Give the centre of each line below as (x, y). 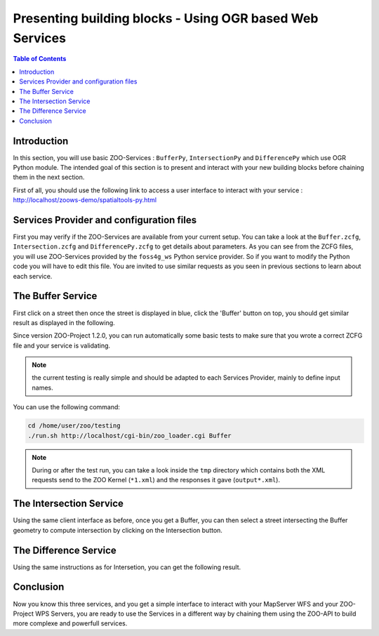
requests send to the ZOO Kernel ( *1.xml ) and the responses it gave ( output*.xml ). (156, 480)
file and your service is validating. (62, 345)
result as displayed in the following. (64, 322)
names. (42, 387)
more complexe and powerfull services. (70, 623)
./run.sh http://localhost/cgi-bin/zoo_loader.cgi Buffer (129, 436)
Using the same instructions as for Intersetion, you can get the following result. (127, 567)
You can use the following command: (67, 407)
